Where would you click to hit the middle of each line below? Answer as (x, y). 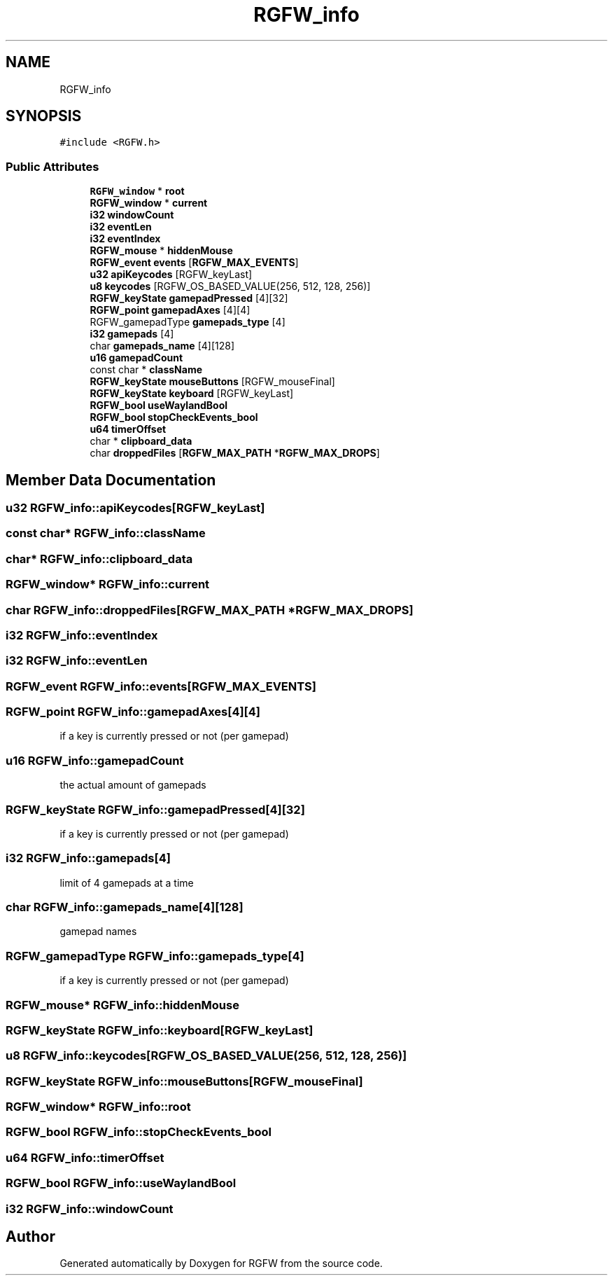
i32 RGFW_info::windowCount (90, 1209)
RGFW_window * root (137, 191)
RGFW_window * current (149, 203)
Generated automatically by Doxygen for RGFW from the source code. (221, 1263)
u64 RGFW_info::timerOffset (85, 1157)
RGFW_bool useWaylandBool (159, 406)
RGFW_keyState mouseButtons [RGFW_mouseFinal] (212, 382)
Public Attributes (52, 166)
